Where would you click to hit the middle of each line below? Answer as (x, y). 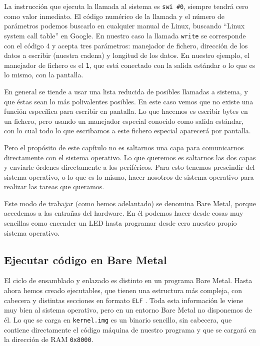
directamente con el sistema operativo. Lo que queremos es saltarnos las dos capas (130, 157)
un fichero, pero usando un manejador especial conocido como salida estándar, (124, 121)
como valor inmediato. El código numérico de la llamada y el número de (114, 16)
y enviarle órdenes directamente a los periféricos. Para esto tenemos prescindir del (129, 167)
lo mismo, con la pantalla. (44, 75)
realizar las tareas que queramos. (54, 186)
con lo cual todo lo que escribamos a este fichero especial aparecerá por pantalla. (127, 131)
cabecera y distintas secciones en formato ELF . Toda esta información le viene (124, 300)
